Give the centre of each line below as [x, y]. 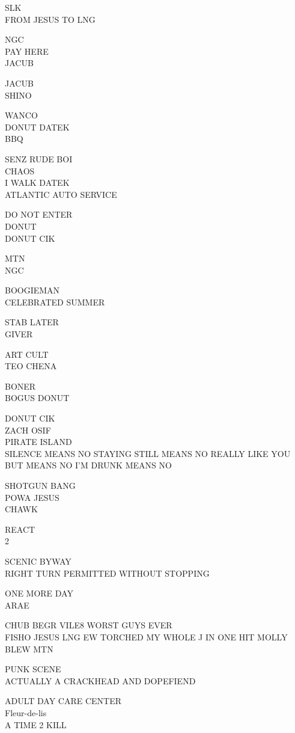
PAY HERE [27, 51]
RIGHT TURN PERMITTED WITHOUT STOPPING [107, 573]
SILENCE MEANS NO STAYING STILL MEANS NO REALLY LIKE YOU [148, 453]
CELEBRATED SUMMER [55, 302]
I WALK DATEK [37, 182]
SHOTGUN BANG [40, 485]
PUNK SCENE [33, 669]
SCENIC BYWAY [38, 561]
